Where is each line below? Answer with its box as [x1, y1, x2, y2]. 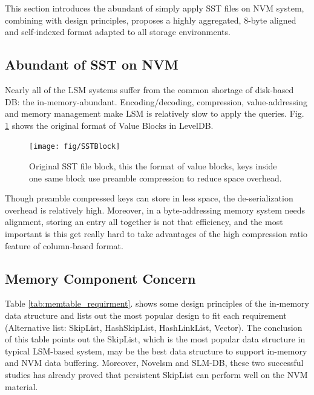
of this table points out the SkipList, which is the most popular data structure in [5, 333, 306, 345]
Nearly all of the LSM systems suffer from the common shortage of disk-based [5, 83, 294, 96]
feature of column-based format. [5, 239, 123, 252]
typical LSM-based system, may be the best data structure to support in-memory [5, 344, 307, 357]
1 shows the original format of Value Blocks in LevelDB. [5, 119, 214, 131]
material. [5, 380, 38, 393]
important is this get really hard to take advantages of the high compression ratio [5, 227, 307, 240]
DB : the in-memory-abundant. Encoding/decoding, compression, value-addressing [5, 95, 307, 108]
